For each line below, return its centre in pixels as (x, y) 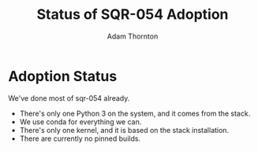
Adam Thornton (133, 36)
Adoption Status (63, 76)
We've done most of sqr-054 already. (69, 98)
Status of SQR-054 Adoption (133, 15)
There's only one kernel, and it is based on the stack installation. (124, 130)
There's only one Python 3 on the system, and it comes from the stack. (135, 113)
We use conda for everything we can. (80, 122)
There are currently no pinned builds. (80, 138)
